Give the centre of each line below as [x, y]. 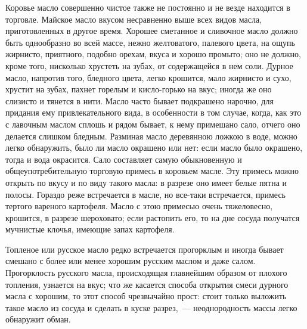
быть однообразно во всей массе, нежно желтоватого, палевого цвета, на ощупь [150, 42]
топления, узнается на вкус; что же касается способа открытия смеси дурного [147, 284]
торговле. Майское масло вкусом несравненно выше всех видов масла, [134, 19]
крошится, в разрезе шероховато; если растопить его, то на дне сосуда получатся [153, 217]
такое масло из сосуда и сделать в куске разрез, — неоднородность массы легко [151, 307]
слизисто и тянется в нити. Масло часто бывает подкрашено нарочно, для [139, 100]
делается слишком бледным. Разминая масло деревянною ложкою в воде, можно [151, 136]
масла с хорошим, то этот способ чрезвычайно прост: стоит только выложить [146, 296]
